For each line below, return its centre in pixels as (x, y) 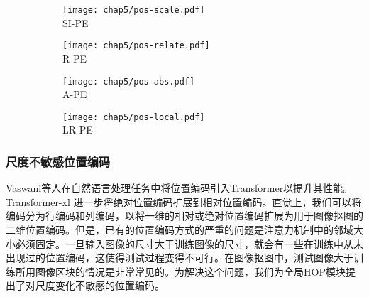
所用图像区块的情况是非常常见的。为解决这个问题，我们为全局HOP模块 (180, 271)
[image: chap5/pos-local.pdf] (134, 117)
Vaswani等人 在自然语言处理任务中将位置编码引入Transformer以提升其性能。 (180, 188)
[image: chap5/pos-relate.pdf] (136, 46)
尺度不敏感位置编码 (58, 161)
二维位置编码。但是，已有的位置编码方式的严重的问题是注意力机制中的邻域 (180, 229)
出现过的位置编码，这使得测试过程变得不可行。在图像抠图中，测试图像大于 (180, 258)
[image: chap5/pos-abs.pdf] (129, 81)
